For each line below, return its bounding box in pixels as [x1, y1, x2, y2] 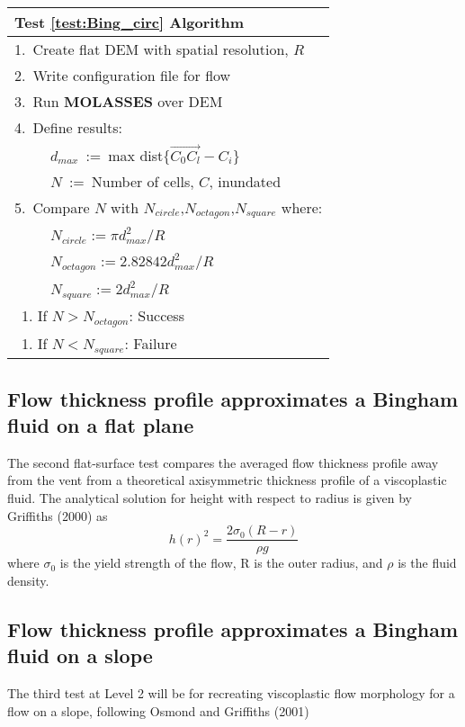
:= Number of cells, [68, 170, 194, 192]
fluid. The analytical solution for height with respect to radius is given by [7, 489, 413, 507]
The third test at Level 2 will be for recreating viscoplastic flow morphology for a [7, 684, 455, 703]
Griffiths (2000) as [7, 506, 108, 525]
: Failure [124, 333, 177, 355]
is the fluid [398, 553, 457, 572]
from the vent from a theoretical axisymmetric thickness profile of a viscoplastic [7, 471, 447, 489]
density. [7, 570, 49, 589]
